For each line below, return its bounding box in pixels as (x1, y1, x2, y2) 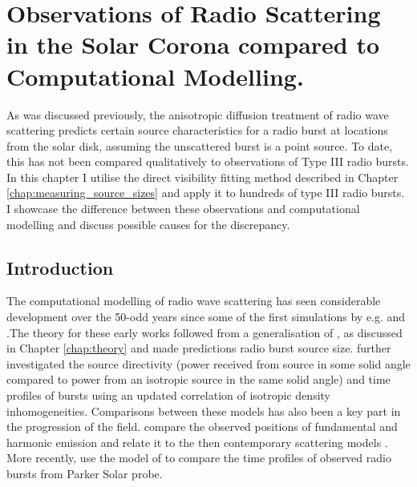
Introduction (6, 255, 114, 280)
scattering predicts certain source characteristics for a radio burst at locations (6, 122, 388, 139)
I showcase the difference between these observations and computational (6, 200, 360, 217)
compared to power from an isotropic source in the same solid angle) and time (6, 371, 391, 388)
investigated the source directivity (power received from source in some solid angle (6, 355, 411, 372)
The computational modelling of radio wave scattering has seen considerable (6, 292, 381, 309)
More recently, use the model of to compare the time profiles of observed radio (6, 449, 391, 466)
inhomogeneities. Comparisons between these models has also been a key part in (6, 402, 401, 419)
